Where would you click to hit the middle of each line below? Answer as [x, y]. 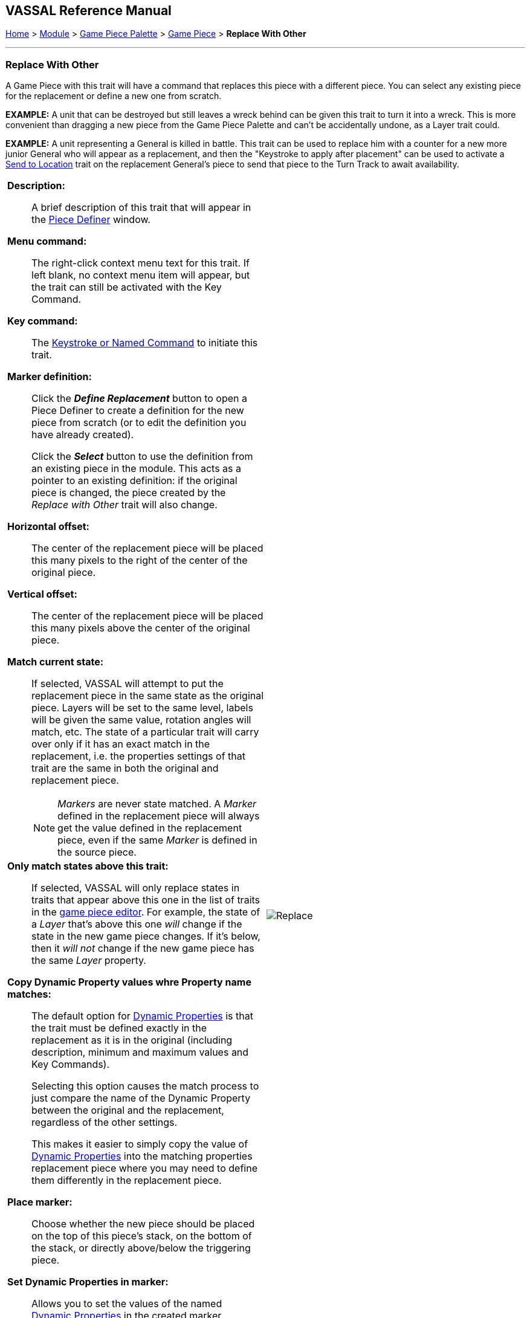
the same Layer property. [89, 961]
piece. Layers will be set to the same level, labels [142, 708]
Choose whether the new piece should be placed [143, 1224]
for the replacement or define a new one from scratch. [114, 96]
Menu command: [47, 241]
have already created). [83, 435]
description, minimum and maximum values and [140, 1052]
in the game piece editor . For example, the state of [146, 912]
